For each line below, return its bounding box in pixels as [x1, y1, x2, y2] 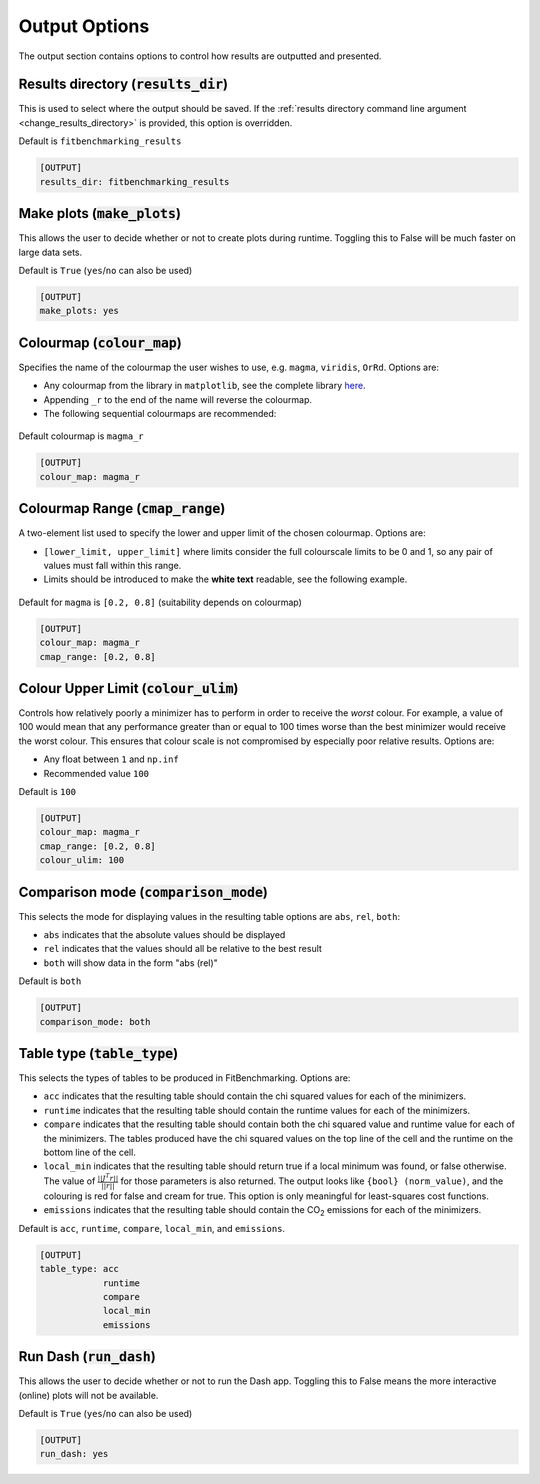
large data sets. [18, 246, 83, 258]
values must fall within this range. [43, 559, 182, 571]
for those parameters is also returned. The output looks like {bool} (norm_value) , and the [120, 1175, 504, 1187]
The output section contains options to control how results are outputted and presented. [18, 50, 382, 62]
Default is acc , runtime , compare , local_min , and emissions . [18, 1222, 285, 1234]
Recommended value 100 [43, 767, 150, 779]
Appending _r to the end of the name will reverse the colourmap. [43, 393, 313, 405]
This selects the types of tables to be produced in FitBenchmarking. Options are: [18, 1072, 351, 1084]
